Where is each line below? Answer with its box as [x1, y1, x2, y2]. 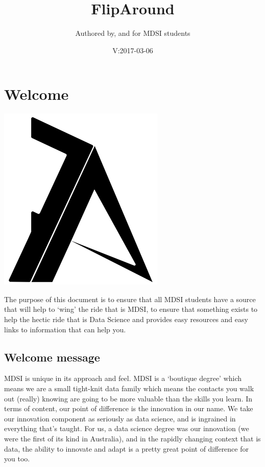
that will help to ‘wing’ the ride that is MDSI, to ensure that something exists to [4, 304, 258, 314]
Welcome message [4, 349, 100, 365]
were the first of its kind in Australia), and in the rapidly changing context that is [4, 433, 261, 443]
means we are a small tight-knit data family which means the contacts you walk [4, 383, 254, 394]
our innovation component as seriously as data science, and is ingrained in [4, 413, 236, 423]
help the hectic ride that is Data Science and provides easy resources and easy [4, 314, 248, 325]
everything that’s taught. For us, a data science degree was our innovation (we [4, 423, 249, 434]
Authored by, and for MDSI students [75, 28, 190, 38]
